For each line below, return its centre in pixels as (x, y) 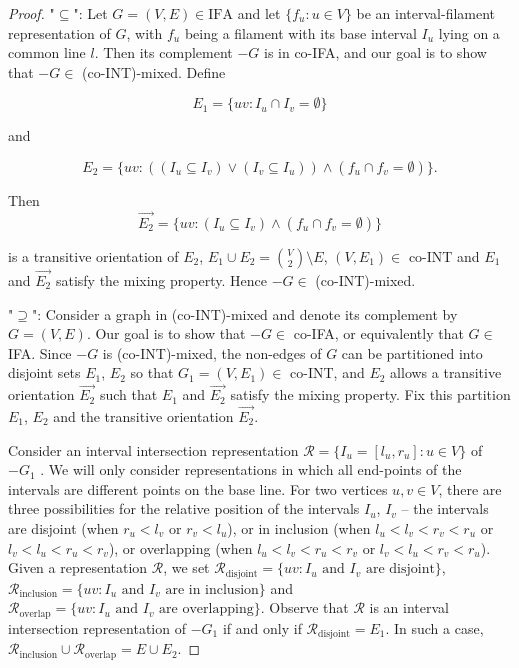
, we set (186, 567)
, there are (470, 488)
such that (128, 394)
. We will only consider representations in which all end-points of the (251, 469)
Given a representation (78, 567)
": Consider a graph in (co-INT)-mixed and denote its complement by (244, 313)
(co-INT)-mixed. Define (154, 71)
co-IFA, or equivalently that (378, 333)
